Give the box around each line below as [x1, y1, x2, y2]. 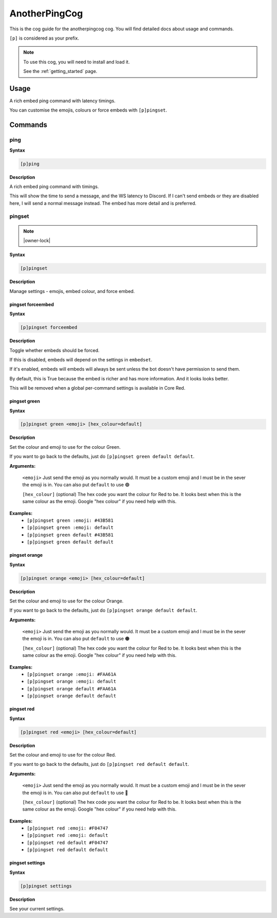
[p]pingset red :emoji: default [27, 833, 108, 838]
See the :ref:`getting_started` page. [23, 68, 97, 75]
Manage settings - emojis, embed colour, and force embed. [9, 288, 135, 294]
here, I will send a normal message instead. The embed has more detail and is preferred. [9, 200, 197, 206]
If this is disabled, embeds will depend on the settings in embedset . [9, 356, 152, 362]
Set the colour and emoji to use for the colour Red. [9, 751, 116, 758]
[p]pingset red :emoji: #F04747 [27, 825, 108, 831]
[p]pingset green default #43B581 [27, 532, 114, 538]
